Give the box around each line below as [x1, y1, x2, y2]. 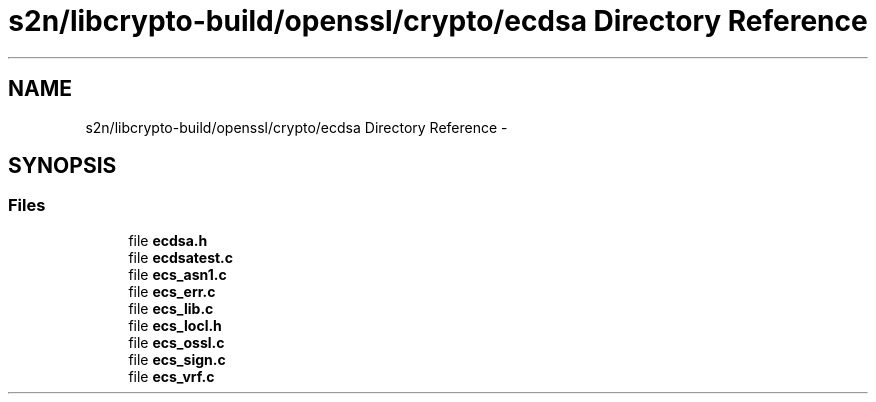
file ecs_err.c [128, 282, 216, 300]
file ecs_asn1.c [128, 265, 227, 283]
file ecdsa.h [128, 231, 208, 249]
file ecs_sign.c [128, 350, 226, 368]
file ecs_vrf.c [128, 367, 215, 385]
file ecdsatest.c [128, 248, 234, 266]
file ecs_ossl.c [128, 333, 225, 351]
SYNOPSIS [8, 153, 117, 179]
